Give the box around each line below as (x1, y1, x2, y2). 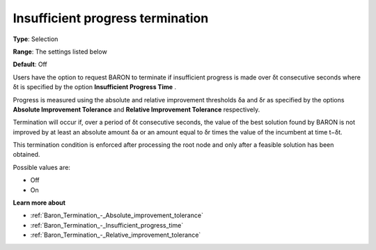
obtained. (13, 150, 40, 159)
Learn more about (13, 198, 66, 207)
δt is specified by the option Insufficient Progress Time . (13, 83, 177, 91)
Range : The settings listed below (13, 47, 107, 56)
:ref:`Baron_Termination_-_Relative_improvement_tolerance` (30, 231, 201, 240)
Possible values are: (13, 163, 71, 171)
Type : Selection (13, 35, 58, 43)
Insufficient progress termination (13, 10, 209, 26)
